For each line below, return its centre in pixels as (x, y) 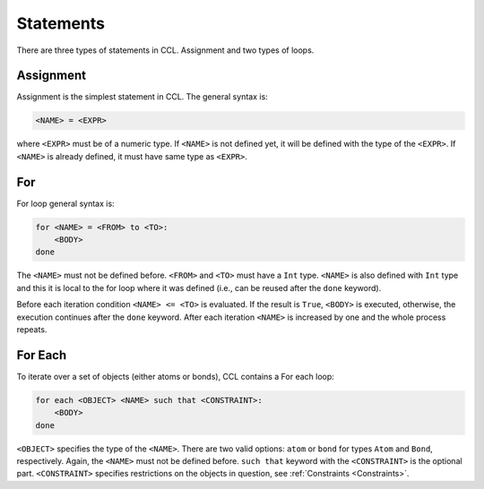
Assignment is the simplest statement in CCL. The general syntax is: (142, 97)
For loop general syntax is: (66, 203)
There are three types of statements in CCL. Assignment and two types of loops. (165, 50)
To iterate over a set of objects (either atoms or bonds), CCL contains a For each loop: (176, 376)
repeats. (32, 330)
